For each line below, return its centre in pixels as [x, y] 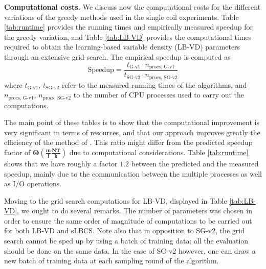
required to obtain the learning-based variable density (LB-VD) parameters [122, 47]
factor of [17, 152]
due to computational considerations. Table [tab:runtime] [159, 152]
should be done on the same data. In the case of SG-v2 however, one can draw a [130, 250]
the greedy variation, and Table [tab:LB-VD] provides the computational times [128, 36]
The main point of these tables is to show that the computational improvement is [132, 122]
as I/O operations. [33, 184]
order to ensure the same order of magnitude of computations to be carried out [128, 220]
